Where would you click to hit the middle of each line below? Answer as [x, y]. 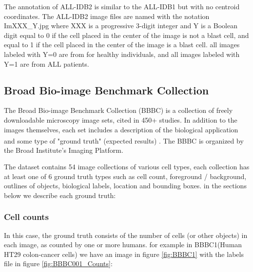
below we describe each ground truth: [60, 195]
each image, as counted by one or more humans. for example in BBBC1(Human [123, 245]
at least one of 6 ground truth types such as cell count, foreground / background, [125, 176]
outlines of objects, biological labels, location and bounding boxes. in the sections [125, 186]
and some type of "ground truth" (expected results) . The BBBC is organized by [124, 140]
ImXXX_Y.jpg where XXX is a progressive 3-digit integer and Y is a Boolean [121, 26]
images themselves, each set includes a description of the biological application [121, 129]
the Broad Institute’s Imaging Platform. [64, 150]
